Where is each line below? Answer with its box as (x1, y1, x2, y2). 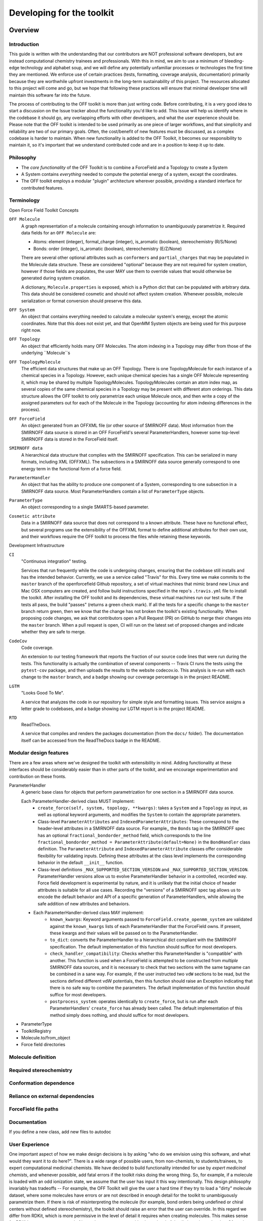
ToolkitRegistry (21, 1028, 52, 1034)
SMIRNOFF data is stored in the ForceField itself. (21, 436, 119, 442)
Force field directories (21, 1042, 66, 1048)
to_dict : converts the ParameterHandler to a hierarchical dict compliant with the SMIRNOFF (50, 937, 237, 943)
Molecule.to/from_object (21, 1034, 71, 1040)
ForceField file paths (9, 1106, 58, 1113)
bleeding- (224, 58, 244, 63)
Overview (9, 26, 39, 34)
